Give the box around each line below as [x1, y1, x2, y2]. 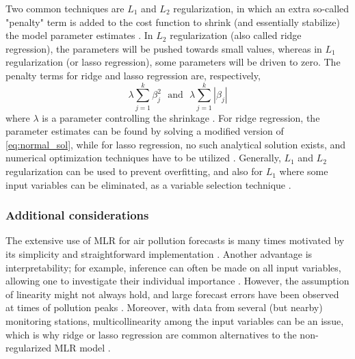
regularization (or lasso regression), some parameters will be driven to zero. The [5, 55, 341, 69]
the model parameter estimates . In [5, 28, 153, 42]
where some [279, 164, 328, 178]
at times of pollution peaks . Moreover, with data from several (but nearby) [5, 300, 323, 315]
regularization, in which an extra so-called [173, 1, 350, 15]
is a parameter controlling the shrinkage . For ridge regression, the [42, 110, 320, 124]
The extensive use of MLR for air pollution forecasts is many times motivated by [5, 233, 345, 248]
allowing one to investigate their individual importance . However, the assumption [5, 274, 350, 288]
